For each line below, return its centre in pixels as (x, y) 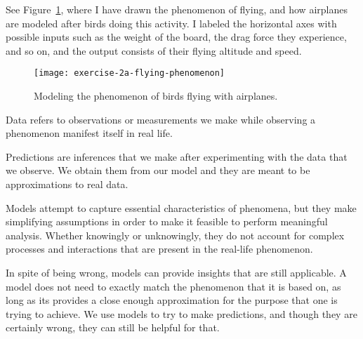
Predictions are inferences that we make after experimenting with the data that (177, 156)
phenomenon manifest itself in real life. (89, 133)
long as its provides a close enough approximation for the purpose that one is (172, 300)
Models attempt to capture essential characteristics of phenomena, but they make (181, 207)
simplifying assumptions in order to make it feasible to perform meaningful (167, 221)
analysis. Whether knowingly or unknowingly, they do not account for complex (175, 235)
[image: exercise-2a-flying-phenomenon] (130, 73)
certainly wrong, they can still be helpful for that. (113, 327)
